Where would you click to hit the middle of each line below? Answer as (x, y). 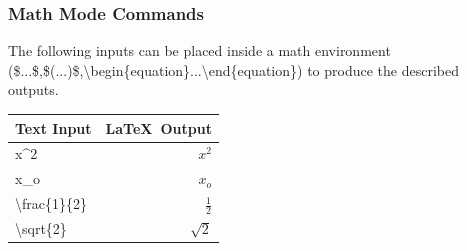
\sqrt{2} (41, 228)
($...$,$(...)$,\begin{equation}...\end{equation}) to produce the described (233, 69)
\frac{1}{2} (51, 203)
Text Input (53, 127)
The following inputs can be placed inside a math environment (199, 50)
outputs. (33, 89)
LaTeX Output (158, 127)
